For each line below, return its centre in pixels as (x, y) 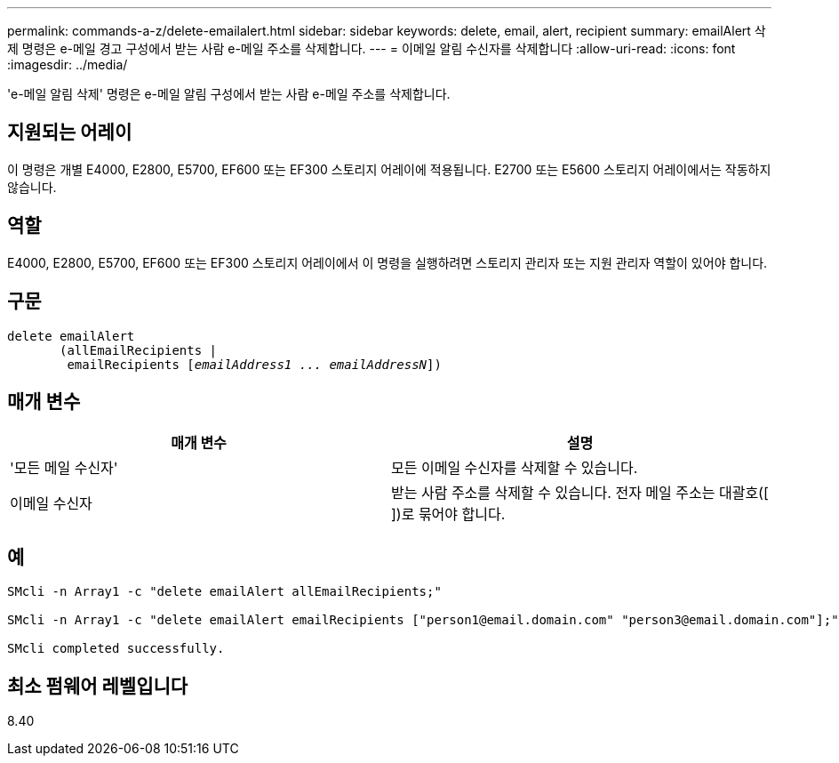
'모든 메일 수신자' (64, 468)
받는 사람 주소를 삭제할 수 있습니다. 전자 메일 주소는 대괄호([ (580, 493)
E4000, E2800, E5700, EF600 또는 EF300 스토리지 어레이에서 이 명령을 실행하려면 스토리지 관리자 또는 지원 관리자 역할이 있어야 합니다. (388, 262)
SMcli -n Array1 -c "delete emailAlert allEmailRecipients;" (224, 592)
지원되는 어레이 (70, 133)
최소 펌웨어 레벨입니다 (98, 686)
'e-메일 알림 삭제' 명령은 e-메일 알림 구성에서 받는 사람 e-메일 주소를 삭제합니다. (229, 94)
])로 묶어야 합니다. (448, 514)
